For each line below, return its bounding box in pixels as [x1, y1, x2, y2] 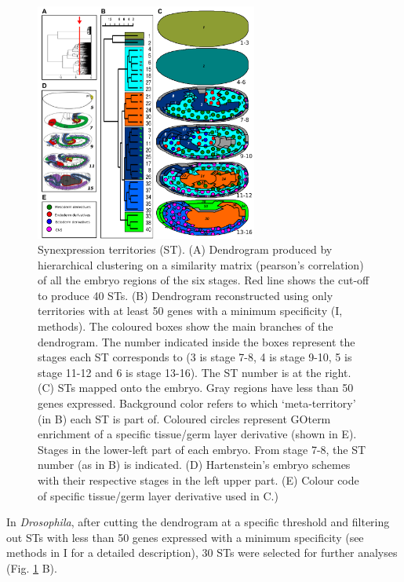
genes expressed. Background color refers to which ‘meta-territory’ [38, 395, 356, 412]
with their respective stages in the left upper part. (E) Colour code [38, 472, 359, 488]
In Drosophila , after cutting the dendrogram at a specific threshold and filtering [6, 514, 390, 530]
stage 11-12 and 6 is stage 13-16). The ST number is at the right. [38, 364, 351, 380]
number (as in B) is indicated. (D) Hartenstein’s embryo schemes [38, 456, 351, 473]
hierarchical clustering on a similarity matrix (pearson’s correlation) [38, 256, 364, 273]
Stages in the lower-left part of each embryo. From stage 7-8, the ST [38, 441, 366, 457]
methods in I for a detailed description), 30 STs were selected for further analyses [6, 544, 398, 561]
